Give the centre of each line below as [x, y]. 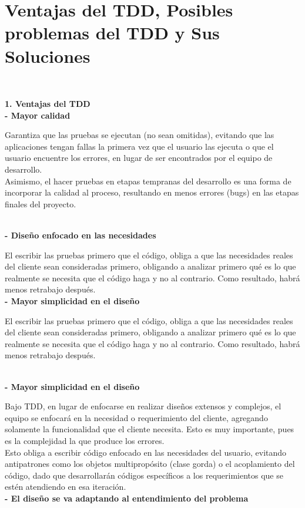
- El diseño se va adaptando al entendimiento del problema [127, 498]
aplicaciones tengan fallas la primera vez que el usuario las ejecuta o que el [139, 146]
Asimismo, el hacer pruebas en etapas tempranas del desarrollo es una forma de [148, 181]
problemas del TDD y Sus [112, 33]
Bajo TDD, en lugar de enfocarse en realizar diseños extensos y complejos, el [143, 406]
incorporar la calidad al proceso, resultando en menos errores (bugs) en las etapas [152, 192]
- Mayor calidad [38, 115]
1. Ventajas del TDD [48, 104]
